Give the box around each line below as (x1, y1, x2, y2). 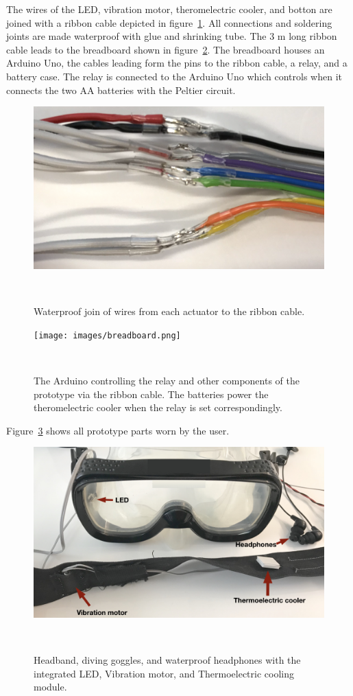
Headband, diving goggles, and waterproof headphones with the (34, 653, 301, 667)
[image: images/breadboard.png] (34, 330, 181, 340)
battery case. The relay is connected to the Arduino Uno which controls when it (6, 69, 342, 83)
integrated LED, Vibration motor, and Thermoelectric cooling (34, 666, 294, 680)
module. (34, 680, 67, 694)
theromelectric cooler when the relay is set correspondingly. (34, 400, 282, 415)
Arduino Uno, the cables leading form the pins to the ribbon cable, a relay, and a (6, 56, 348, 70)
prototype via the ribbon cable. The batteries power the (34, 386, 269, 401)
